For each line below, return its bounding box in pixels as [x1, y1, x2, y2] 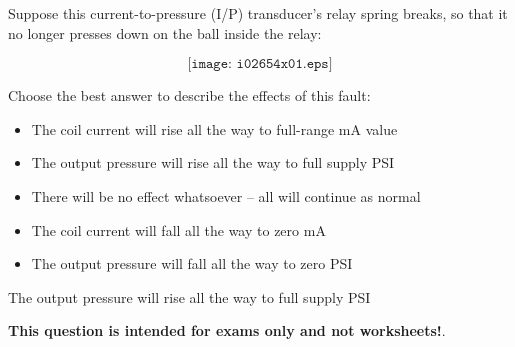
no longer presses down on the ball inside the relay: [8, 22, 322, 43]
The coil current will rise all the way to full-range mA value [31, 118, 398, 139]
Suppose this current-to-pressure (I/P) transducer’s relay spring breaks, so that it [8, 3, 508, 23]
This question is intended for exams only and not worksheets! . [8, 320, 446, 341]
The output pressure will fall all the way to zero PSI [31, 253, 353, 274]
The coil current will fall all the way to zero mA [31, 219, 326, 240]
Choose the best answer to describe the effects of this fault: [8, 85, 371, 106]
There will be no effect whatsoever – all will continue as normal [31, 185, 421, 206]
